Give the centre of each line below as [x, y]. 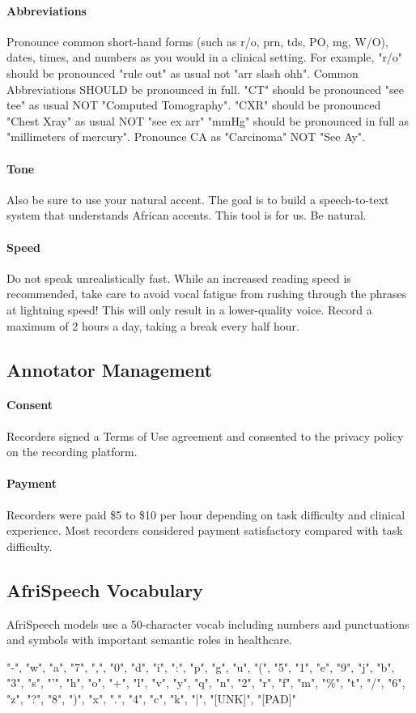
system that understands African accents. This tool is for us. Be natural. [187, 215]
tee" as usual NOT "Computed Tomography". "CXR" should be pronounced [194, 105]
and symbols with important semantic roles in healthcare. [149, 640]
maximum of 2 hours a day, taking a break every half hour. [153, 325]
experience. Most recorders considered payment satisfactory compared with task [205, 530]
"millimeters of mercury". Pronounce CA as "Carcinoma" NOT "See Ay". [186, 137]
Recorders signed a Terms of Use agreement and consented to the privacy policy [205, 435]
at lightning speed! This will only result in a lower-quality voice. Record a [189, 309]
